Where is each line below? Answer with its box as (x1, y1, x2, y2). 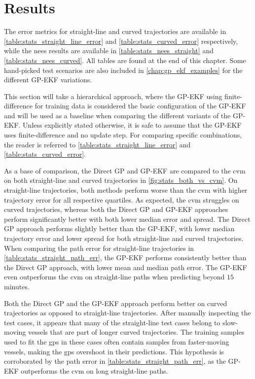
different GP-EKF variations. (4, 74, 92, 85)
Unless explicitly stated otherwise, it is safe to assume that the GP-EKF (23, 120, 242, 130)
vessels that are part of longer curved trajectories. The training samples (28, 327, 245, 337)
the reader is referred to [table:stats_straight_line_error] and (4, 139, 191, 149)
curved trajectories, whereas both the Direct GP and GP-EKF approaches (4, 204, 228, 214)
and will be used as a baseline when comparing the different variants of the (4, 110, 231, 120)
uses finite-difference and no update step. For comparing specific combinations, (4, 130, 242, 140)
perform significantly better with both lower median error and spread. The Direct (4, 213, 251, 224)
